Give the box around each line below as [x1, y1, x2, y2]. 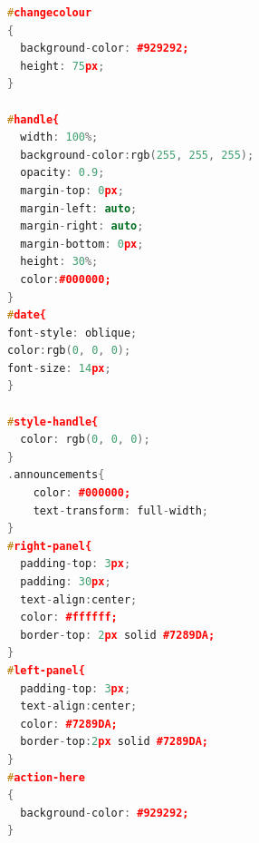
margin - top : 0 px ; [20, 183, 124, 197]
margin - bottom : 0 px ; [20, 237, 144, 250]
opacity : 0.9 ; [20, 166, 105, 180]
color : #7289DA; [20, 717, 118, 730]
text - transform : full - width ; [33, 504, 208, 517]
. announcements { [7, 468, 105, 482]
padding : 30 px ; [20, 575, 111, 588]
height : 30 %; [20, 255, 99, 269]
